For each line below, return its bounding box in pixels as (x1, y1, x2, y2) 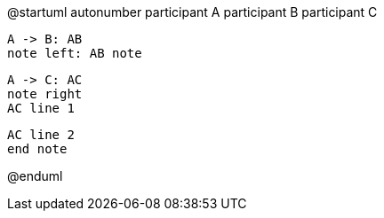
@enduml (7, 168, 63, 183)
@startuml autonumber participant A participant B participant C (7, 4, 378, 19)
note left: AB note (7, 46, 142, 60)
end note (7, 142, 68, 156)
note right (7, 87, 83, 101)
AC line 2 (7, 128, 75, 142)
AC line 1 (7, 101, 75, 115)
